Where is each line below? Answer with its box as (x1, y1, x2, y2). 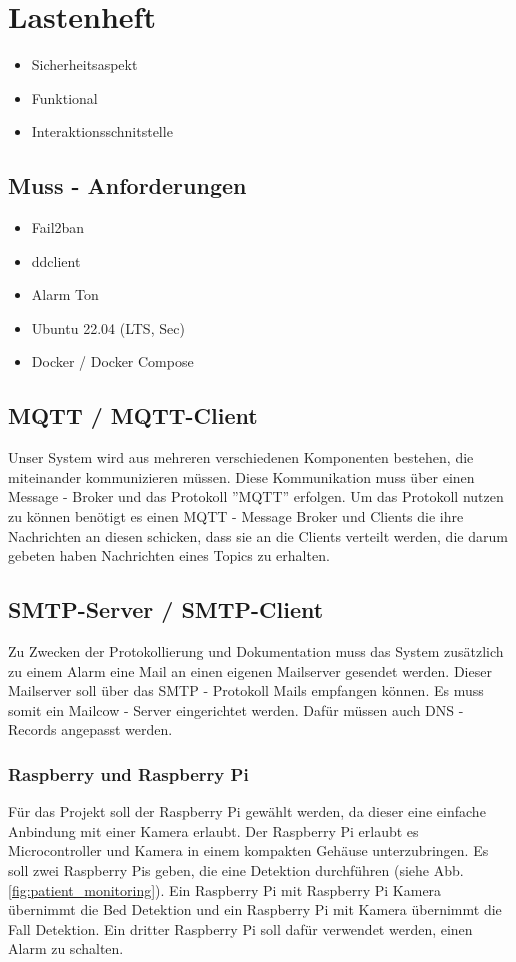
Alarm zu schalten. (8, 938, 124, 959)
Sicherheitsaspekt (31, 54, 138, 75)
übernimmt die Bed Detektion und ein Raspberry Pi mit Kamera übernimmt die (8, 899, 502, 920)
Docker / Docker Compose (31, 351, 194, 372)
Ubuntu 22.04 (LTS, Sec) (31, 317, 185, 338)
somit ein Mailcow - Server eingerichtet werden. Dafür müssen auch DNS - (8, 699, 464, 720)
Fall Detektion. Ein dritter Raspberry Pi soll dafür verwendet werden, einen (8, 918, 473, 939)
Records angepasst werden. (8, 719, 173, 740)
